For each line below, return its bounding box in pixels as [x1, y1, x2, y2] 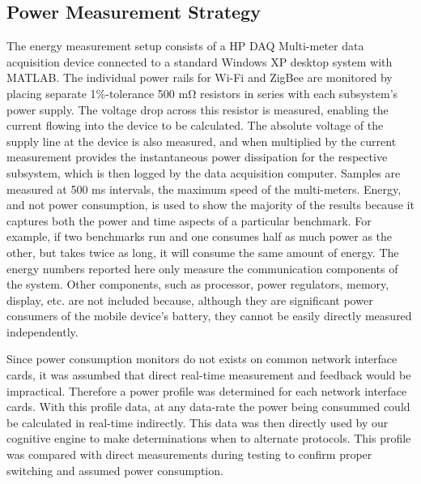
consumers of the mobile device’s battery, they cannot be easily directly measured [6, 307, 412, 324]
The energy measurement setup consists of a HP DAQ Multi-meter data [6, 37, 364, 54]
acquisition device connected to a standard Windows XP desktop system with [6, 53, 393, 70]
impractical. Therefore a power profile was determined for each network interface [6, 382, 407, 399]
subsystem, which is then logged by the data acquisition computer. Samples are [6, 164, 401, 181]
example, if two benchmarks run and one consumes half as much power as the [6, 228, 393, 245]
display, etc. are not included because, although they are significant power [6, 291, 373, 308]
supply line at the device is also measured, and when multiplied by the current [6, 132, 397, 149]
